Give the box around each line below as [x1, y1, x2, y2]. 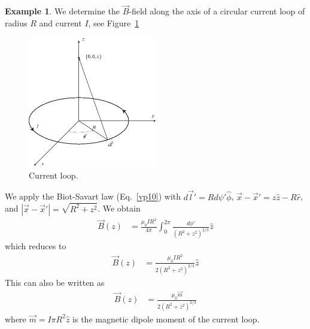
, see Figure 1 [88, 16, 139, 29]
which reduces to [5, 240, 66, 252]
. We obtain [98, 202, 141, 215]
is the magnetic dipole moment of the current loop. [72, 312, 260, 325]
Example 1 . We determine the [5, 5, 120, 17]
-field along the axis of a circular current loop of [129, 5, 305, 17]
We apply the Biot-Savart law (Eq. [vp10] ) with [5, 190, 181, 203]
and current [39, 16, 82, 29]
